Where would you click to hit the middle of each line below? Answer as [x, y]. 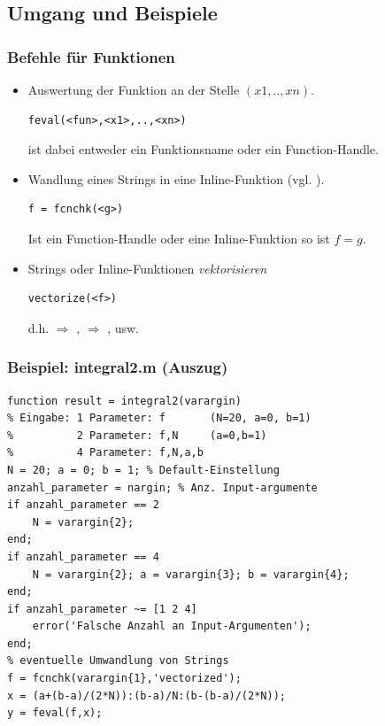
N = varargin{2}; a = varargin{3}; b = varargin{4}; [191, 574]
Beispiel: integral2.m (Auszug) [118, 367]
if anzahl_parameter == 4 [83, 556]
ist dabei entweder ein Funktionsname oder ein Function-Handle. [203, 149]
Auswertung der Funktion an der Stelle [134, 89]
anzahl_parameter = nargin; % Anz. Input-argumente [162, 487]
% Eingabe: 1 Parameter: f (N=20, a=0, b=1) [159, 418]
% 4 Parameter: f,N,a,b [105, 453]
